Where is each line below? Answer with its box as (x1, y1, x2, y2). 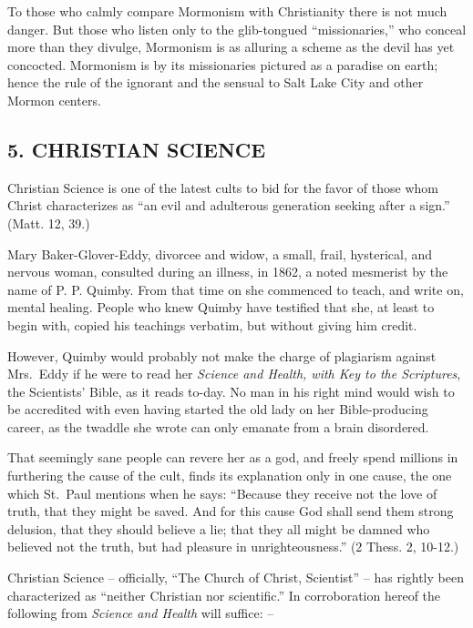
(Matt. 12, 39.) (7, 213, 90, 232)
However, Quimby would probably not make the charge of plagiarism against (7, 346, 437, 365)
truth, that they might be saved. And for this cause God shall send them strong (7, 501, 454, 521)
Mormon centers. (7, 90, 101, 109)
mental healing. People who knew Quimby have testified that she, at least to (7, 298, 435, 317)
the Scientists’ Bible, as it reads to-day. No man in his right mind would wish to (7, 381, 455, 400)
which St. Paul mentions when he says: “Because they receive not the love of (7, 483, 437, 502)
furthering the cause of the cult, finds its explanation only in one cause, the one (7, 466, 452, 485)
